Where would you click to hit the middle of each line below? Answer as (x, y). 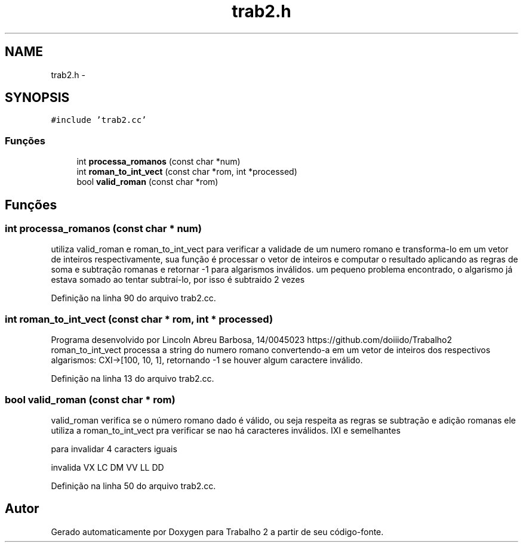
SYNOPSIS (37, 98)
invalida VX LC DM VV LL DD (107, 467)
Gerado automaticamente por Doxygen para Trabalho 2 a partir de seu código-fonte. (217, 531)
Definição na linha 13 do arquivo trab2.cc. (133, 379)
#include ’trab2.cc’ (99, 120)
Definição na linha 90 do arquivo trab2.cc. (133, 298)
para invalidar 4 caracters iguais (114, 449)
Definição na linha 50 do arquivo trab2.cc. (133, 486)
